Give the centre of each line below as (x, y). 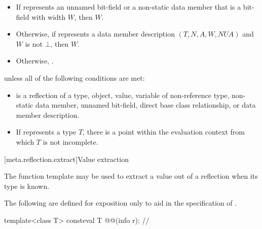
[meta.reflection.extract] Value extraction (66, 159)
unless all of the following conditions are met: (74, 77)
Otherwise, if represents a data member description (95, 34)
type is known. (27, 186)
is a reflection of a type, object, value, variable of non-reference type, (123, 95)
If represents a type (46, 132)
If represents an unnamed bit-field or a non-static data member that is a (128, 7)
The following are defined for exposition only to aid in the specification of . (121, 203)
